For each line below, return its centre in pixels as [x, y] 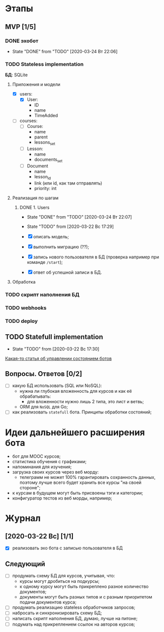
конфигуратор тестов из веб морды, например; [62, 498]
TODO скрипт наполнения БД [42, 294]
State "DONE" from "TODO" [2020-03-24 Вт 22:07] [79, 217]
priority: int [45, 188]
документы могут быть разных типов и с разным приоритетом [86, 597]
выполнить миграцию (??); [61, 247]
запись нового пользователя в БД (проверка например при [96, 257]
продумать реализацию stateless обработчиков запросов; [74, 607]
